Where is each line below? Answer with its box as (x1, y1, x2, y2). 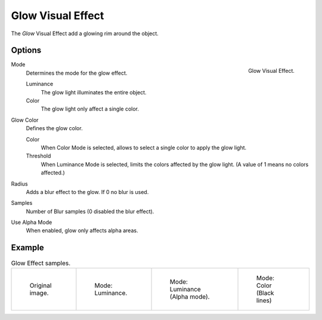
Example (11, 242, 44, 253)
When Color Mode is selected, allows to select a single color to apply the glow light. (41, 144, 247, 151)
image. (29, 288, 49, 297)
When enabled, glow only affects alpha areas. (26, 227, 138, 234)
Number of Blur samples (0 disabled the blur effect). (26, 208, 154, 215)
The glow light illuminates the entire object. (41, 88, 147, 96)
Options (11, 45, 42, 56)
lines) (256, 296, 272, 304)
